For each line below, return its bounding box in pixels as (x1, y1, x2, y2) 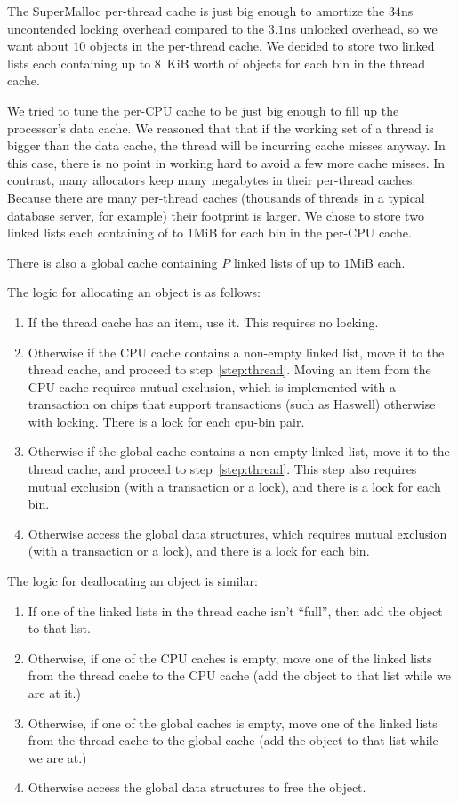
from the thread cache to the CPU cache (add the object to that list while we (28, 666, 451, 685)
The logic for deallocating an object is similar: (7, 572, 258, 590)
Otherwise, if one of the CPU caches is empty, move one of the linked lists (28, 648, 432, 667)
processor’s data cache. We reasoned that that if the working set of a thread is (7, 118, 434, 137)
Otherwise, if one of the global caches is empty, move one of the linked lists (28, 713, 438, 732)
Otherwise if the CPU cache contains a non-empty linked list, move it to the (28, 342, 445, 361)
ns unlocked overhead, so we (284, 19, 438, 37)
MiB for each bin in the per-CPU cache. (193, 223, 412, 242)
